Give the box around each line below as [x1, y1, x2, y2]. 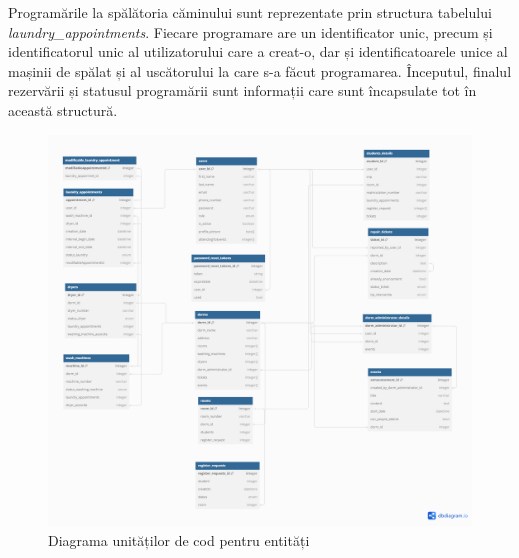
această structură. [8, 99, 118, 120]
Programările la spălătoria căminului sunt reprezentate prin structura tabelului [8, 2, 492, 22]
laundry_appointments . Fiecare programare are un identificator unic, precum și [8, 21, 493, 42]
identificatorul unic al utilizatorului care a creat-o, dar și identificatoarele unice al [8, 41, 508, 62]
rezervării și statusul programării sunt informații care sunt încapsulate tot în [8, 80, 477, 101]
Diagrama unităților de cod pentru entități [48, 529, 310, 550]
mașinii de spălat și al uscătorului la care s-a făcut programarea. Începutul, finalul [8, 60, 512, 81]
